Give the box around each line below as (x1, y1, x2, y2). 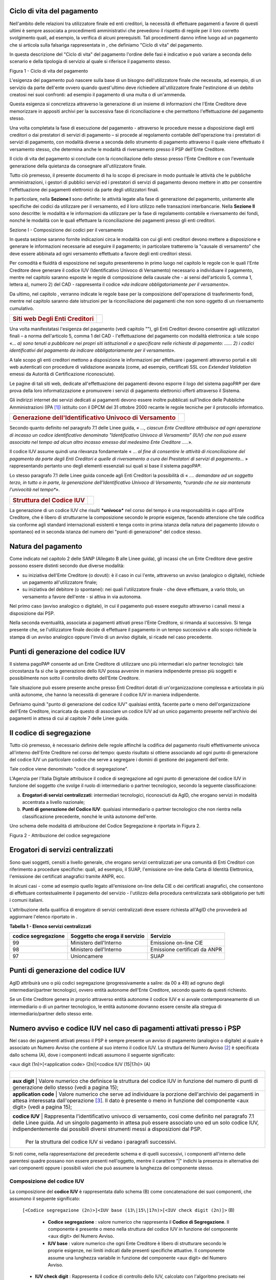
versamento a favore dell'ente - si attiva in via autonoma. (22, 593, 142, 600)
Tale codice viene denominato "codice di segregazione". (9, 766, 129, 772)
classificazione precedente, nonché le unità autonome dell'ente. (22, 813, 157, 819)
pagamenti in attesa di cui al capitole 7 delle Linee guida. (9, 715, 129, 721)
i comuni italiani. (9, 897, 44, 903)
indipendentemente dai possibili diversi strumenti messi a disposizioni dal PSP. (12, 1125, 202, 1133)
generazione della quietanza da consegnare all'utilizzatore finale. (9, 163, 147, 169)
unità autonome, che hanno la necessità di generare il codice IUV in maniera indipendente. (9, 692, 200, 698)
